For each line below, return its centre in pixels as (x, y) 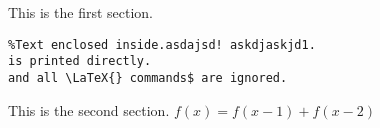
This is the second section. (89, 109)
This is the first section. (80, 12)
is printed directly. (80, 61)
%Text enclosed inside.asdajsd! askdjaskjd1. (162, 44)
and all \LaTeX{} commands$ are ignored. (148, 77)
